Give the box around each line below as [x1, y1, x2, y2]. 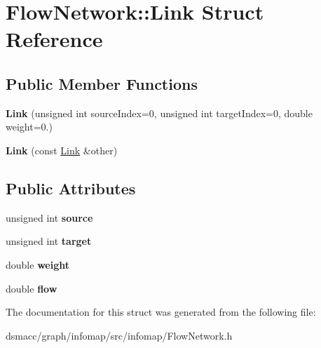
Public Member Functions [6, 72, 198, 94]
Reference [6, 25, 103, 53]
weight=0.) [6, 119, 53, 134]
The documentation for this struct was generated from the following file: [6, 304, 316, 319]
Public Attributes [6, 177, 136, 199]
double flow [6, 281, 57, 295]
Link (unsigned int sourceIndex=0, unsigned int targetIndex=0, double [6, 105, 313, 120]
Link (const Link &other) [6, 142, 118, 157]
